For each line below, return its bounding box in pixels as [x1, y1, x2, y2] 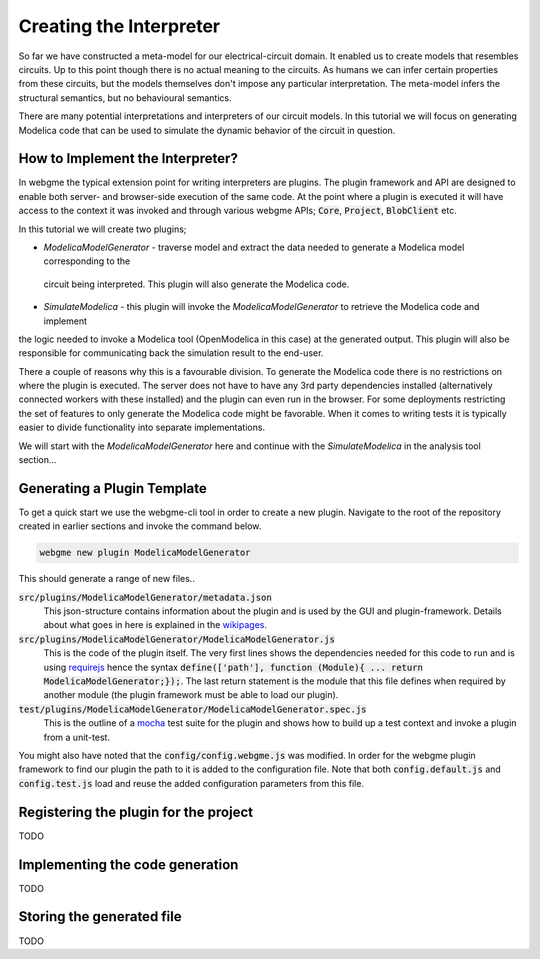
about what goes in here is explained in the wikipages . [43, 619, 267, 631]
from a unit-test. [43, 731, 110, 743]
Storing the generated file [18, 908, 182, 925]
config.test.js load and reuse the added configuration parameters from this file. [18, 777, 365, 789]
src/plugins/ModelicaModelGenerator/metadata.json [18, 591, 272, 603]
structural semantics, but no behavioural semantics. [18, 91, 232, 104]
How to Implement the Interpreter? [18, 150, 239, 167]
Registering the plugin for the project [18, 803, 254, 820]
